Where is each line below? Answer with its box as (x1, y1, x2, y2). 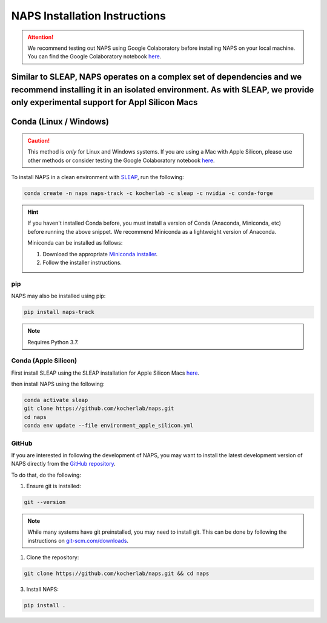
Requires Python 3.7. (27, 338, 79, 346)
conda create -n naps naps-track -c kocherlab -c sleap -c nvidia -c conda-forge (24, 190, 274, 197)
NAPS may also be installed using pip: (11, 292, 106, 300)
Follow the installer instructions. (42, 259, 122, 267)
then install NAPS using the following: (11, 380, 105, 388)
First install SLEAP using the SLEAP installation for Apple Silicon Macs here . (11, 369, 200, 376)
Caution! (27, 137, 50, 144)
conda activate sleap (24, 397, 88, 404)
